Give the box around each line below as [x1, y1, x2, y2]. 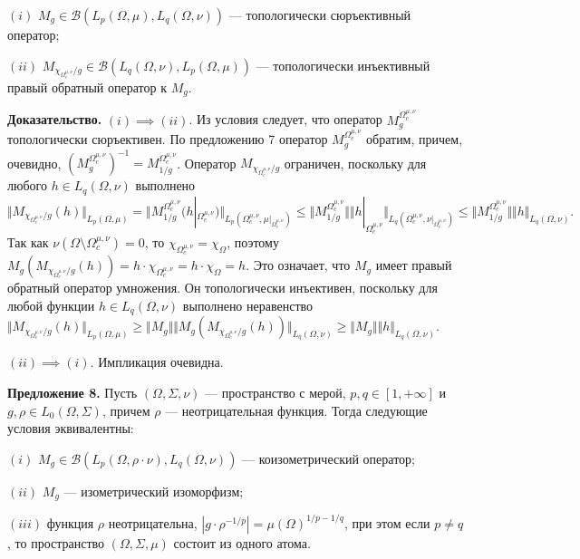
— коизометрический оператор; [242, 448, 415, 467]
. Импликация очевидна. [90, 352, 224, 371]
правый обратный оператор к [7, 77, 167, 96]
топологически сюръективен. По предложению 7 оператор [7, 130, 328, 149]
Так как [7, 233, 49, 251]
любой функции [7, 295, 95, 314]
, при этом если [343, 513, 430, 532]
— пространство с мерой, [205, 383, 346, 402]
